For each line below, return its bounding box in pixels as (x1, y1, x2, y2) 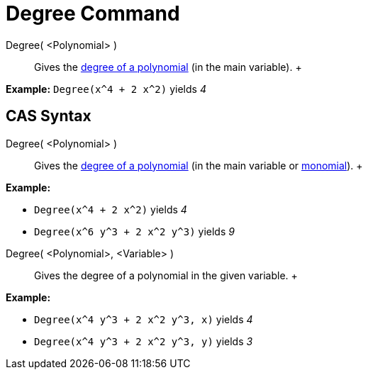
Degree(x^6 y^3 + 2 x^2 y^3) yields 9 (34, 225, 235, 237)
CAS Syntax (6, 107, 91, 125)
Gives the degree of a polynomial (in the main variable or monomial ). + (34, 159, 363, 172)
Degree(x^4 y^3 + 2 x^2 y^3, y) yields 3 (34, 335, 253, 347)
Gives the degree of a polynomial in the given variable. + (34, 269, 298, 281)
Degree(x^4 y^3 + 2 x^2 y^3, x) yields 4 (34, 313, 253, 325)
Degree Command (6, 1, 180, 26)
